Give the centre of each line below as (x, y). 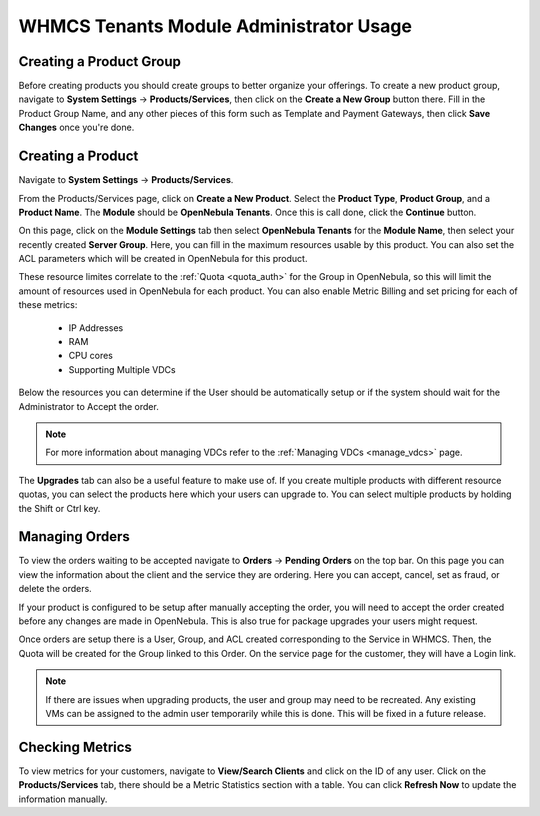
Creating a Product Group (100, 61)
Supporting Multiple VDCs (122, 369)
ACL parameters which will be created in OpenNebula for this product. (163, 259)
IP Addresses (96, 327)
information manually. (63, 799)
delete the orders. (55, 589)
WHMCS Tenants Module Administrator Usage (215, 26)
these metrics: (48, 305)
